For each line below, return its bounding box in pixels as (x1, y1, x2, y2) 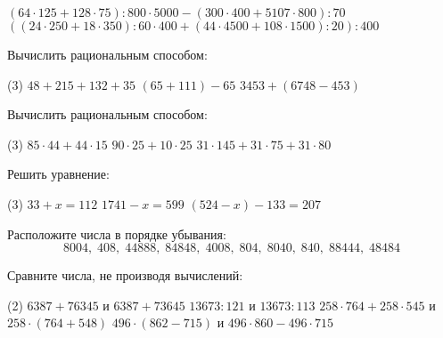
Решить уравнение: (7, 165, 110, 183)
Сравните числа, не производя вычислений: (7, 266, 243, 285)
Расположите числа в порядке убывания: (7, 224, 226, 243)
